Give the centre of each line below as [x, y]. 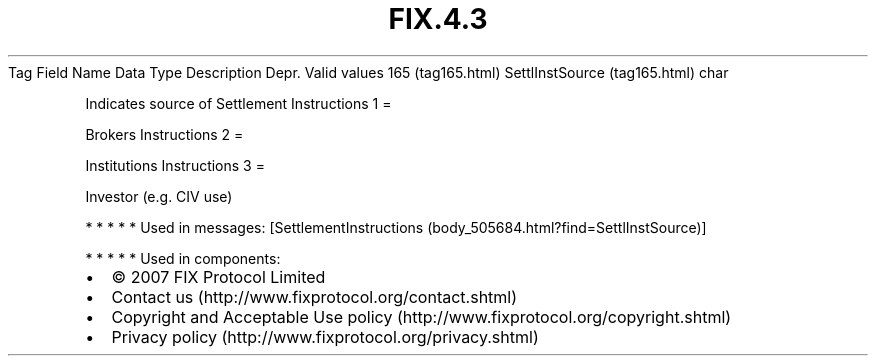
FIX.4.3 [438, 19]
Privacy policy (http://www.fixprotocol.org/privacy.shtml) [325, 336]
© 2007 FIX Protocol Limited [218, 276]
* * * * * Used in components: [183, 258]
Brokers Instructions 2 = [164, 134]
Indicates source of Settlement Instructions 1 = [238, 103]
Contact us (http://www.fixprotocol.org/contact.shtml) [314, 296]
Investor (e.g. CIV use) [159, 196]
